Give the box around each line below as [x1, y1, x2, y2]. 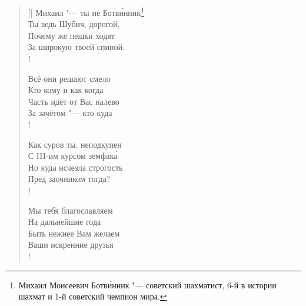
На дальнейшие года [28, 215, 101, 228]
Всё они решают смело [28, 72, 111, 84]
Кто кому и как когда [28, 84, 104, 96]
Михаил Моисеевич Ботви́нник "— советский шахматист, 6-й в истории [18, 278, 277, 291]
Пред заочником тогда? [28, 172, 111, 185]
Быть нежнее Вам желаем [28, 227, 120, 239]
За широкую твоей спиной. [28, 41, 125, 53]
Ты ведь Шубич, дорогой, [28, 18, 120, 30]
